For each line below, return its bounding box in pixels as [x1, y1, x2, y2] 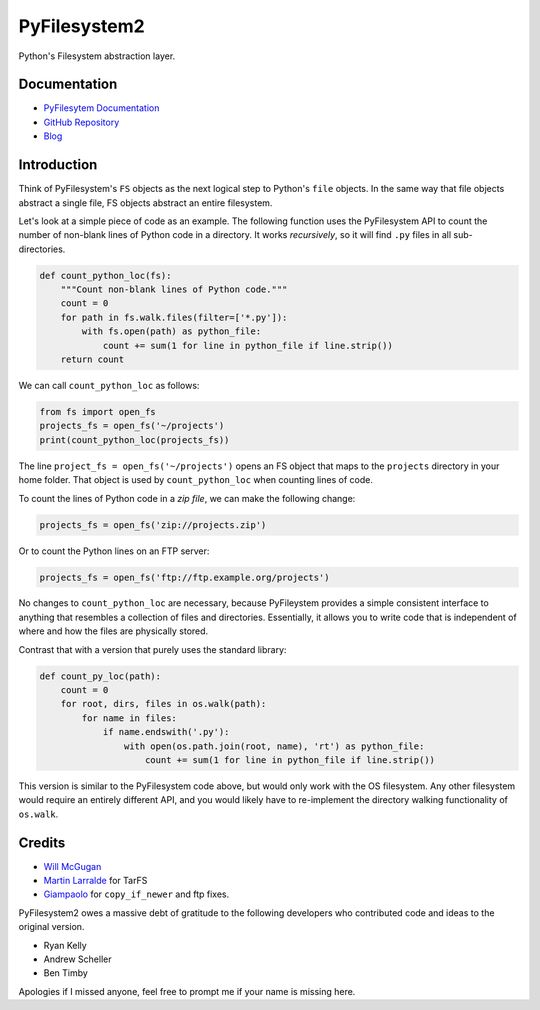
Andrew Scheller [43, 953, 112, 965]
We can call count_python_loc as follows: [18, 380, 200, 392]
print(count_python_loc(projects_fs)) [39, 434, 230, 445]
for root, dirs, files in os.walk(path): [60, 698, 267, 710]
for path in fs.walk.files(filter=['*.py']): [60, 311, 288, 323]
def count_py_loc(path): [39, 670, 162, 682]
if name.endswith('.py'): [102, 726, 230, 738]
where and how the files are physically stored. [18, 625, 209, 637]
